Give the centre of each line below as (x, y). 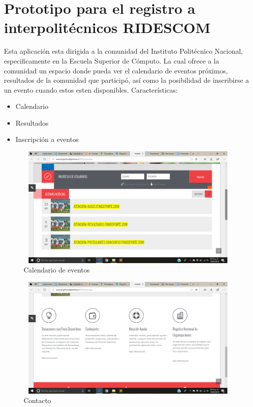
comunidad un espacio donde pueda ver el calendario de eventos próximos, (116, 70)
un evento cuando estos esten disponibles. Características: (91, 89)
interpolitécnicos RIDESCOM (107, 27)
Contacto (37, 400)
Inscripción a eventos (47, 139)
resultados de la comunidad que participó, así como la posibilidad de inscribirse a (126, 80)
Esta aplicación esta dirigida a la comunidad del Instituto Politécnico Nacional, (124, 51)
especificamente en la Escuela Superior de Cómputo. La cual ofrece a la (111, 60)
